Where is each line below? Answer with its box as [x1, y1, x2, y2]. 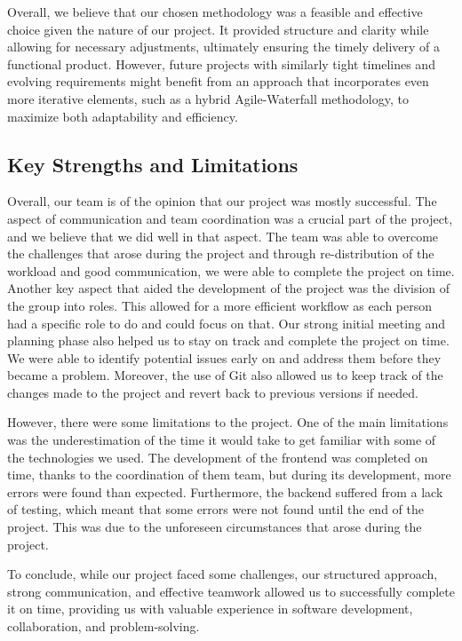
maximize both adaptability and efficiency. [7, 107, 238, 125]
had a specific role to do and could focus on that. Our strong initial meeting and [7, 313, 446, 332]
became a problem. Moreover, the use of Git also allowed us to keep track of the [7, 366, 443, 384]
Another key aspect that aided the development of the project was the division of [7, 279, 450, 297]
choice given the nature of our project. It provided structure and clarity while [7, 20, 429, 38]
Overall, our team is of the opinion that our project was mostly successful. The [7, 192, 437, 210]
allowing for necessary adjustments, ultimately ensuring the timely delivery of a [7, 37, 441, 56]
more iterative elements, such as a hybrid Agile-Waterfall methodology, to [7, 89, 409, 107]
